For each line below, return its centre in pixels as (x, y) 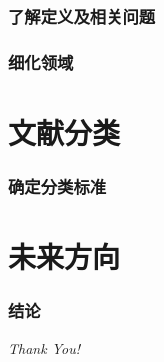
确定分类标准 (57, 185)
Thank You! (44, 347)
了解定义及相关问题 (82, 15)
